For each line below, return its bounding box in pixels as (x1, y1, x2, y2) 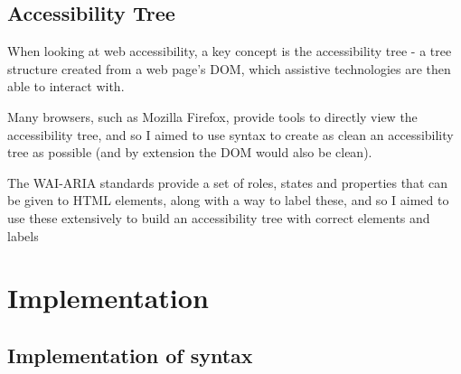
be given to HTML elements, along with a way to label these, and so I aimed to (7, 191, 449, 210)
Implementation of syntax (7, 341, 253, 369)
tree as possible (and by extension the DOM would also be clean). (7, 143, 372, 162)
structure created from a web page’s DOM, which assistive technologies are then (7, 59, 451, 78)
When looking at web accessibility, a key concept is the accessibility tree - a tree (7, 42, 452, 61)
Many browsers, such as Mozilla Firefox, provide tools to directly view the (7, 107, 418, 126)
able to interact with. (7, 77, 125, 96)
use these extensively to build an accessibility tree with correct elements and (7, 208, 430, 227)
